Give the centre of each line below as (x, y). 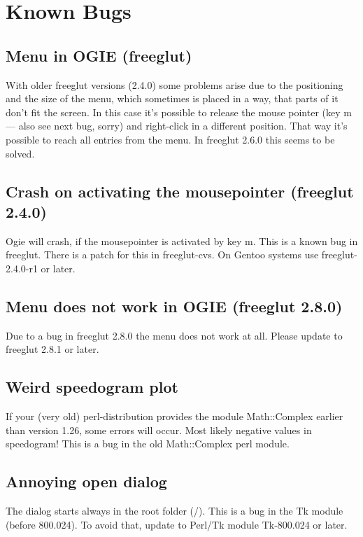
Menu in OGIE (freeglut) (99, 55)
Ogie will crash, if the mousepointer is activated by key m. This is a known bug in (182, 240)
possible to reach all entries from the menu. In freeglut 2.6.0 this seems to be (170, 139)
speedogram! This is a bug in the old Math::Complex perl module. (148, 444)
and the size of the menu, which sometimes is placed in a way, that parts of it (172, 98)
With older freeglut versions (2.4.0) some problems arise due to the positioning (175, 84)
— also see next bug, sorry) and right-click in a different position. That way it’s (177, 126)
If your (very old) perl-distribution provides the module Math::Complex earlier (175, 416)
